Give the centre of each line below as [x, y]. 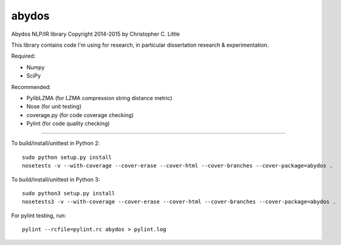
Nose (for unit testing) [54, 107]
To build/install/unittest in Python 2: [56, 143]
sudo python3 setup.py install [69, 193]
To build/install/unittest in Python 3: [56, 180]
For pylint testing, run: [39, 215]
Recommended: [31, 87]
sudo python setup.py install [67, 157]
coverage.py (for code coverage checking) [80, 115]
